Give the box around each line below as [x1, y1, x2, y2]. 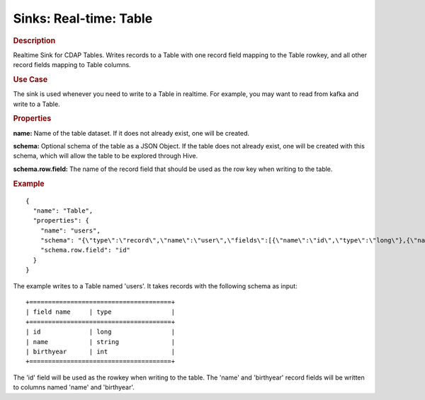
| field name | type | [25, 308, 176, 316]
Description [13, 35, 56, 45]
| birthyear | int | [25, 347, 176, 355]
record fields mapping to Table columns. [13, 61, 131, 69]
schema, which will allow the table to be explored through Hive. [13, 152, 198, 160]
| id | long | [25, 328, 176, 336]
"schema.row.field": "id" [40, 246, 131, 254]
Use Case [13, 74, 48, 84]
